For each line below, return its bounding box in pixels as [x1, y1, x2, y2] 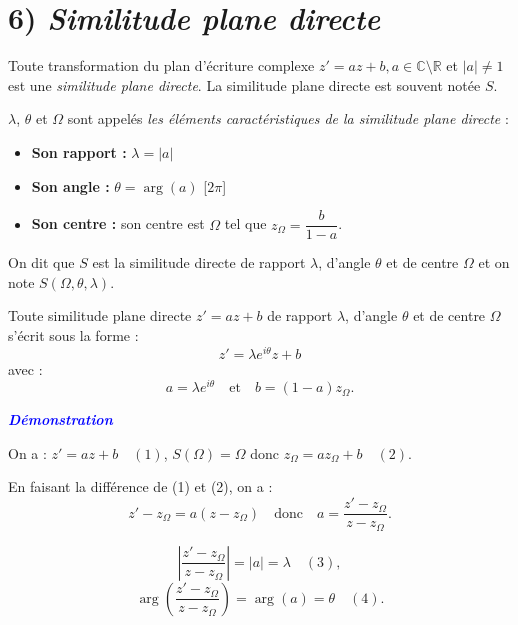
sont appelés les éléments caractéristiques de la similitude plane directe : [67, 108, 509, 129]
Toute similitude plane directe [8, 305, 192, 326]
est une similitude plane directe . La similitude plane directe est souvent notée [8, 74, 481, 95]
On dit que [8, 252, 75, 273]
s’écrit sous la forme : [8, 324, 139, 345]
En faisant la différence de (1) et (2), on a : [8, 476, 273, 497]
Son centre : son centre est [31, 213, 205, 234]
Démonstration [8, 409, 113, 430]
